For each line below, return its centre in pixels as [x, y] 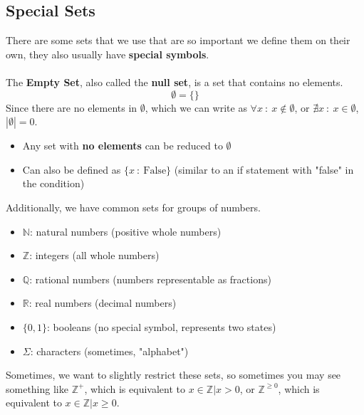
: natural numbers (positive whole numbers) [125, 231]
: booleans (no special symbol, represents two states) [162, 326]
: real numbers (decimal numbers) [103, 303]
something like [37, 388]
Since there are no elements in [72, 107]
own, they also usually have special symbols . [108, 54]
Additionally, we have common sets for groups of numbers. [133, 207]
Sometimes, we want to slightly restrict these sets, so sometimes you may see [173, 375]
